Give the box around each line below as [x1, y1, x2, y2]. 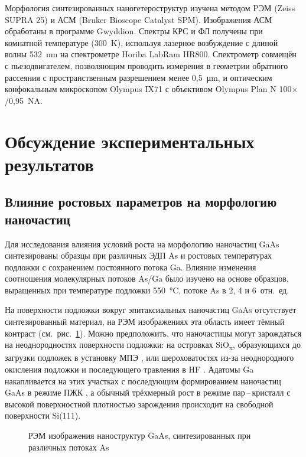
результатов [5, 152, 94, 176]
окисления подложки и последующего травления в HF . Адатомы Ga [5, 363, 254, 375]
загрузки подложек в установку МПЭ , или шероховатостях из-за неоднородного [5, 351, 294, 364]
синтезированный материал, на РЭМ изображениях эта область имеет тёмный [5, 315, 285, 328]
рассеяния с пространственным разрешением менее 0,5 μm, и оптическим [5, 71, 272, 83]
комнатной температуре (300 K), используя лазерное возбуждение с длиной [5, 36, 278, 48]
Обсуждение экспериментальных [5, 129, 255, 153]
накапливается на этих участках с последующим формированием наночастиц [5, 374, 281, 387]
